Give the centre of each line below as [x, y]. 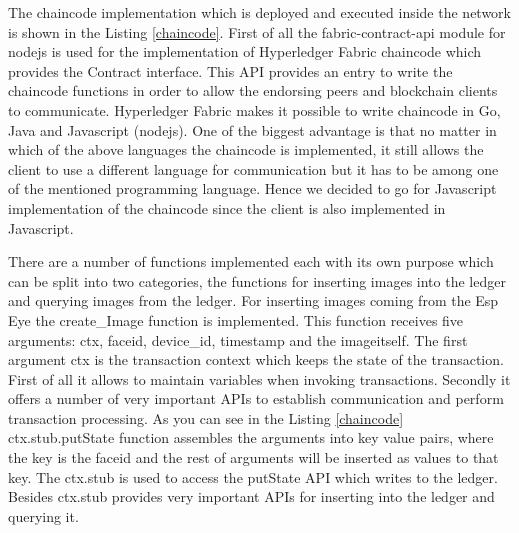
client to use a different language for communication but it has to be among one [253, 168]
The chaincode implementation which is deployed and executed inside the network [260, 12]
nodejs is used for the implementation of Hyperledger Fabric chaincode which [245, 51]
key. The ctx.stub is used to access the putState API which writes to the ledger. [253, 476]
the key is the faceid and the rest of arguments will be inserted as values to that [253, 457]
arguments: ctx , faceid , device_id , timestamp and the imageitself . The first [238, 339]
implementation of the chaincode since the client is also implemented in [227, 207]
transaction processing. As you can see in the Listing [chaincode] [206, 417]
